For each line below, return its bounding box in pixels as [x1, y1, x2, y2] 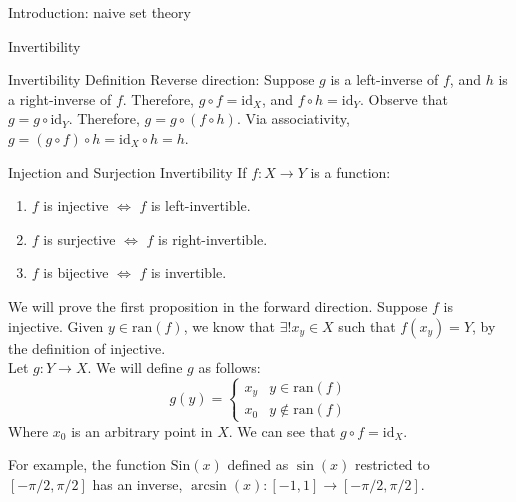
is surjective [43, 228, 116, 249]
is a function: [310, 161, 391, 182]
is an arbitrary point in [71, 420, 213, 441]
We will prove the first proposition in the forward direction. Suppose [8, 295, 428, 316]
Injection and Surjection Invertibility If [8, 161, 247, 182]
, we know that [183, 315, 276, 336]
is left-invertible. [150, 195, 251, 216]
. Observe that [359, 88, 448, 109]
